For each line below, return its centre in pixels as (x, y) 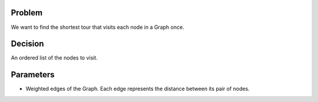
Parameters (33, 75)
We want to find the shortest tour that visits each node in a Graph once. (98, 27)
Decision (27, 44)
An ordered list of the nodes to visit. (54, 58)
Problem (27, 13)
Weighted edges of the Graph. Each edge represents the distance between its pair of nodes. (138, 89)
